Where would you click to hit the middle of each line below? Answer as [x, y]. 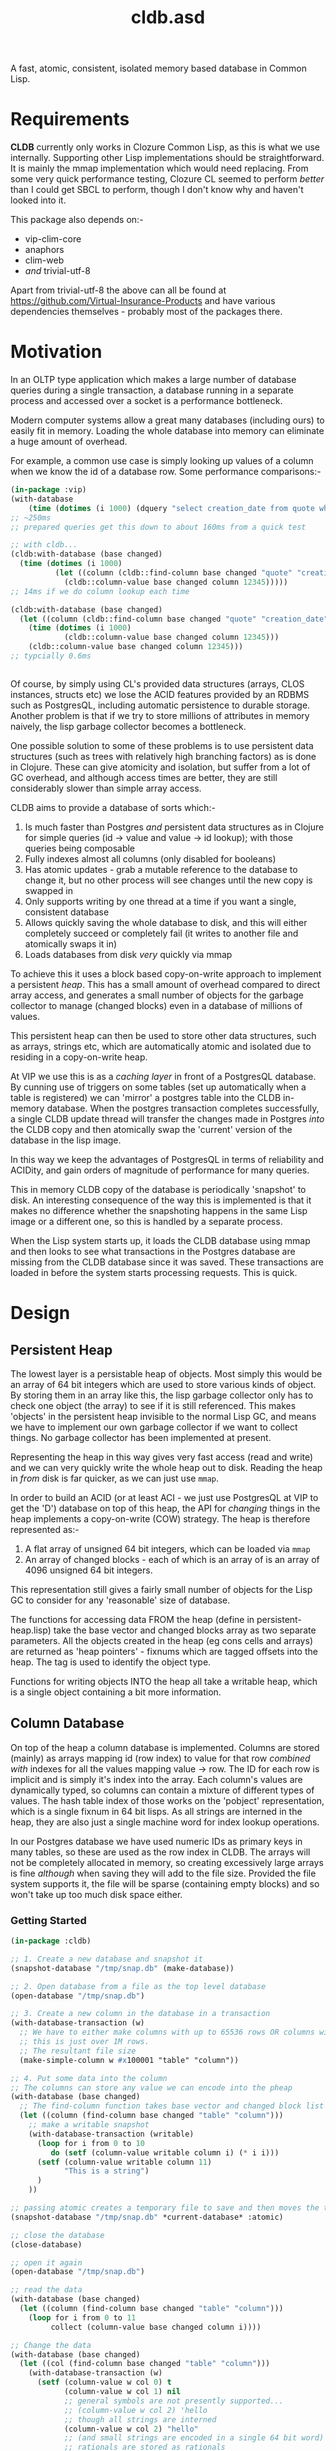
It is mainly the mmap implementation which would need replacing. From [159, 168]
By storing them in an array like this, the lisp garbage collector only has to [162, 1395]
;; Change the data [51, 2345]
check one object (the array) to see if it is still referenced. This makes [153, 1405]
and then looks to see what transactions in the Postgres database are [153, 1251]
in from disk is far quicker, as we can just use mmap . [115, 1478]
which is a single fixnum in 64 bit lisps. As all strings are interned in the [156, 1811]
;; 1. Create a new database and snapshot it [106, 1959]
